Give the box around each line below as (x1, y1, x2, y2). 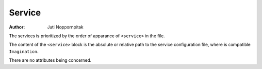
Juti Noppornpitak (47, 24, 83, 30)
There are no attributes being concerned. (9, 57, 92, 63)
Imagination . (9, 48, 39, 54)
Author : (9, 24, 25, 30)
